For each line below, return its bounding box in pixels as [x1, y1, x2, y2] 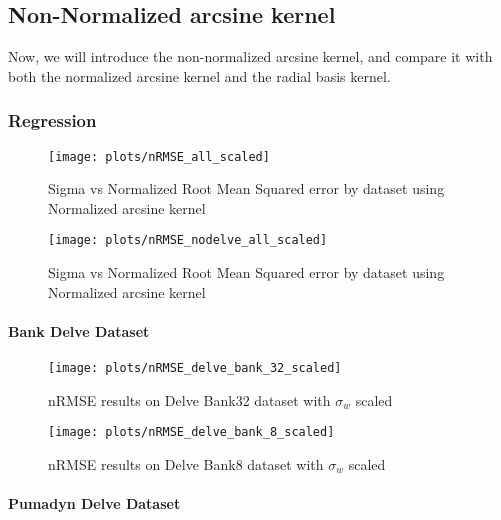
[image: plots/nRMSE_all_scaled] [48, 149, 270, 164]
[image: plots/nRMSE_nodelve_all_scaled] [48, 233, 328, 248]
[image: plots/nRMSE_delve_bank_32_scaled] [48, 361, 342, 376]
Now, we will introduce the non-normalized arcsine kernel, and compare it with [8, 46, 493, 67]
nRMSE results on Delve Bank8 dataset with [48, 454, 324, 474]
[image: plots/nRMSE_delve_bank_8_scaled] [48, 425, 335, 440]
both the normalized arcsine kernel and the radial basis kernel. [8, 65, 391, 86]
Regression [8, 108, 97, 133]
